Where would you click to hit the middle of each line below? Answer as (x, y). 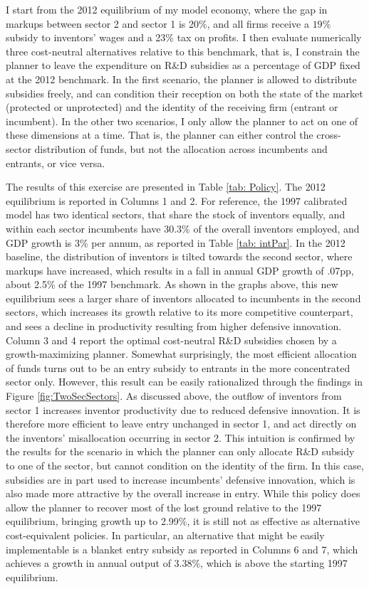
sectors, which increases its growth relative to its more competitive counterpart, (180, 312)
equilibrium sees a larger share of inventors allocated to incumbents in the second (183, 298)
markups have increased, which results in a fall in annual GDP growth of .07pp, (180, 270)
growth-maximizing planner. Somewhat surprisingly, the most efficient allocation (181, 354)
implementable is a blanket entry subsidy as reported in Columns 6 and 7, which (182, 549)
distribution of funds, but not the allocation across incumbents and (181, 148)
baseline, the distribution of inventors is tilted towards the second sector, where (179, 256)
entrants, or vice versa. (56, 163)
